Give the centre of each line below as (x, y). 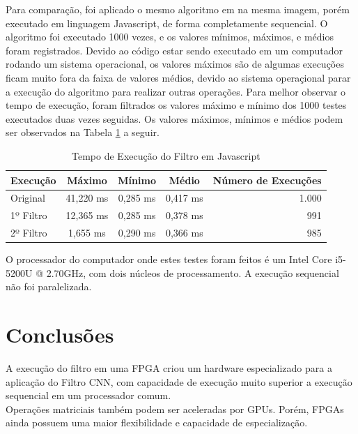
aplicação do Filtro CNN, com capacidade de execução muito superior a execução (179, 381)
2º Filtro (29, 233)
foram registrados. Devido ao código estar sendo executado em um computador (174, 50)
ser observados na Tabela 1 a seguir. (83, 132)
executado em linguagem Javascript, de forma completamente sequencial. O (167, 23)
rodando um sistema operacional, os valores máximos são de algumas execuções (175, 64)
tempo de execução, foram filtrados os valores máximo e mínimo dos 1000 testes (176, 105)
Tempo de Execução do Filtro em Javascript (166, 155)
